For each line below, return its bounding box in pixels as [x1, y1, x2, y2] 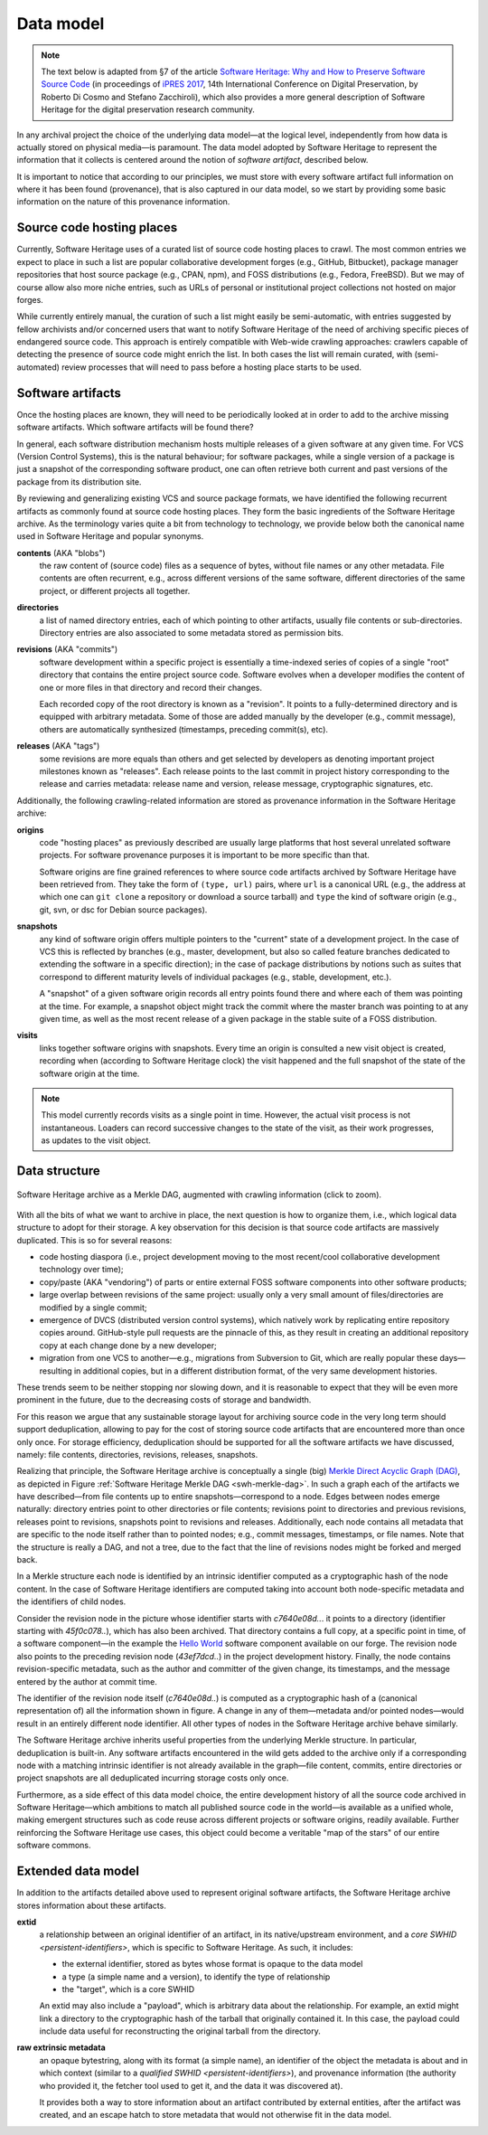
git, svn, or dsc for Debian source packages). [39, 904, 208, 915]
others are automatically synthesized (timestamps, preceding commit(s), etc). [39, 723, 329, 734]
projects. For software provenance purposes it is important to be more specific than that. [39, 850, 371, 861]
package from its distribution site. [16, 476, 142, 487]
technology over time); [39, 1264, 124, 1275]
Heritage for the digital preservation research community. [41, 104, 255, 115]
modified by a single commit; [39, 1302, 148, 1313]
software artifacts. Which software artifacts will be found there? [16, 421, 254, 433]
